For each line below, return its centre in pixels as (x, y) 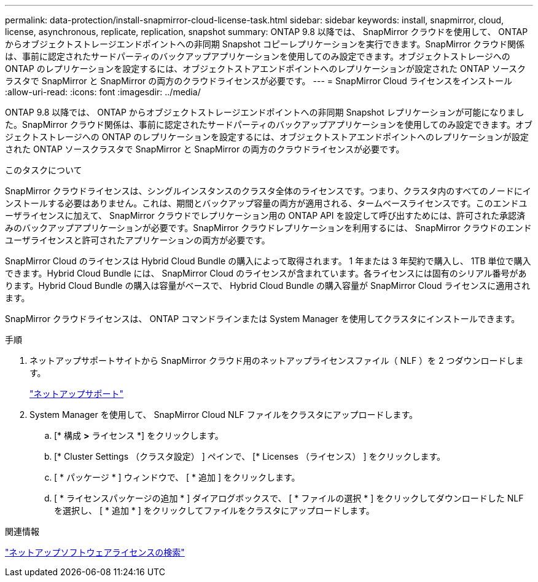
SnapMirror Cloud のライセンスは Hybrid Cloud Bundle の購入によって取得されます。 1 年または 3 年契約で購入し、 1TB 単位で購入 (268, 261)
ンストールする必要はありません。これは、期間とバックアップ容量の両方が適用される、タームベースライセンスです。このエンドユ (266, 203)
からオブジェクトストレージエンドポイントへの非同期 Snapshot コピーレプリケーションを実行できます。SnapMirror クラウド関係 (265, 44)
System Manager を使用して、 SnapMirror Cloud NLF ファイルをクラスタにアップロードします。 (224, 415)
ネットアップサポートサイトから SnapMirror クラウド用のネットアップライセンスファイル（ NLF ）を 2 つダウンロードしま (277, 360)
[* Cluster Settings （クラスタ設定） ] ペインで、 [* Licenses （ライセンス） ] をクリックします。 (250, 456)
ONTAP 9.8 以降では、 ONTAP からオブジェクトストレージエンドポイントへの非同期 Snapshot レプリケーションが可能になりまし (265, 112)
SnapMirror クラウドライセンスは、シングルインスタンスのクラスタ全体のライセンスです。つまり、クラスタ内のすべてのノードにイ (268, 191)
